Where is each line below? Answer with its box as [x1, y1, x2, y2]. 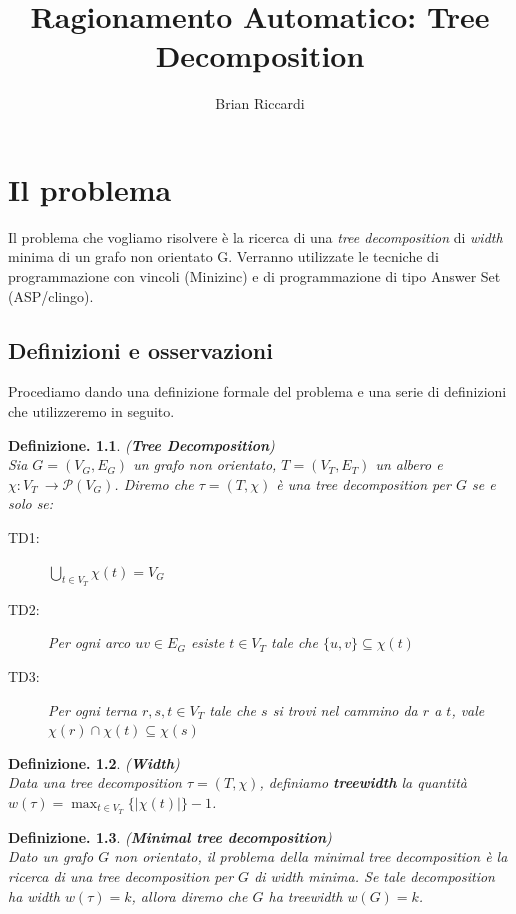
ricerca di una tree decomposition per [8, 865, 234, 886]
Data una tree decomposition [8, 772, 182, 793]
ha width [8, 885, 60, 906]
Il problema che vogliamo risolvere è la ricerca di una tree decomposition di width [8, 226, 503, 247]
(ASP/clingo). [8, 285, 94, 306]
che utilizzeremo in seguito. [8, 401, 175, 422]
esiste [190, 632, 225, 653]
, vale [451, 699, 485, 720]
